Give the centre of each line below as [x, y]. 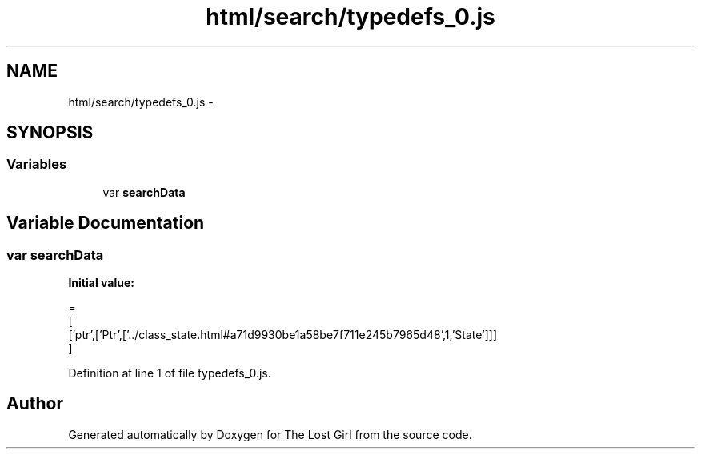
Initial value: [101, 283]
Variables [37, 164]
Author [35, 404]
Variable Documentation [106, 223]
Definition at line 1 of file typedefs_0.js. [170, 373]
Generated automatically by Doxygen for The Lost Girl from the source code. [270, 434]
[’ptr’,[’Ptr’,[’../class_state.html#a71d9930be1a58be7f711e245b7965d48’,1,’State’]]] [283, 335]
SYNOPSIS [50, 133]
